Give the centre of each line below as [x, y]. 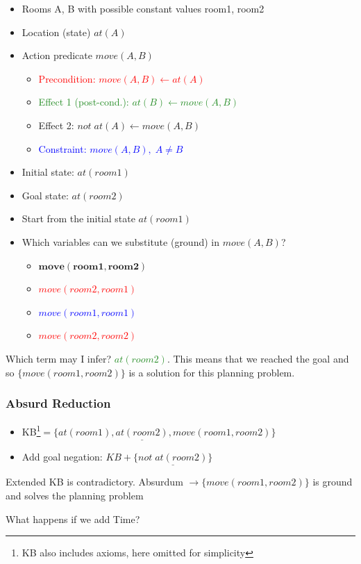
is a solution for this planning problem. [212, 372]
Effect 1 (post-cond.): [84, 102]
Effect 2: [56, 125]
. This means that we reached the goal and [258, 358]
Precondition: [67, 78]
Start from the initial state [78, 218]
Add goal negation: [62, 457]
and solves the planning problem [75, 495]
